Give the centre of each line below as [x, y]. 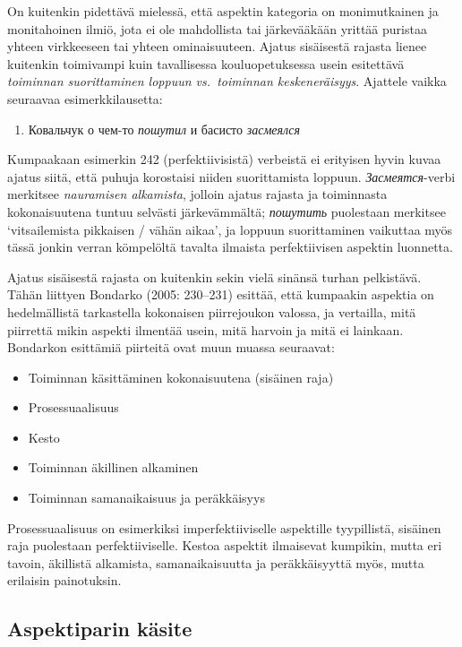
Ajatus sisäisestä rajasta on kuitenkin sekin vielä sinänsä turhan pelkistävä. [214, 276]
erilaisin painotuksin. [64, 580]
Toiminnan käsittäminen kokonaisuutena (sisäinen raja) [181, 377]
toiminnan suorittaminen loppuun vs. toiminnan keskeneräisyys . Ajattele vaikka [227, 81]
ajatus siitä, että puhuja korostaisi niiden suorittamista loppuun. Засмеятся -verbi [231, 176]
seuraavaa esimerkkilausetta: [85, 98]
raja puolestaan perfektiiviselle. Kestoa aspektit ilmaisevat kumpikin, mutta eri [225, 545]
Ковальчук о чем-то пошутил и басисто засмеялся [164, 129]
